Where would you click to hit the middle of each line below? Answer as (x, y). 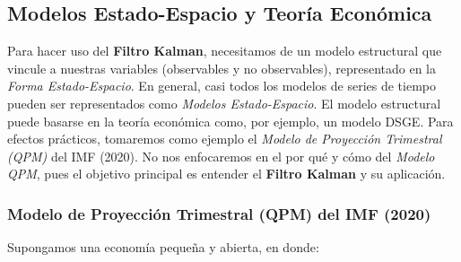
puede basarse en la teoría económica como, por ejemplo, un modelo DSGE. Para (230, 121)
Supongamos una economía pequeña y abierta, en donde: (163, 247)
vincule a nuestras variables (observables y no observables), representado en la (222, 68)
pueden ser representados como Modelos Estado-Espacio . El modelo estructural (224, 103)
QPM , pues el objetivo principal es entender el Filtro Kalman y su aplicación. (226, 174)
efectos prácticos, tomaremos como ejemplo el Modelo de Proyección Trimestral (225, 139)
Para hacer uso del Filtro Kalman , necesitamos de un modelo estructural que (225, 51)
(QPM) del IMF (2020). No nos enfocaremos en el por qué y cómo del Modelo (221, 156)
